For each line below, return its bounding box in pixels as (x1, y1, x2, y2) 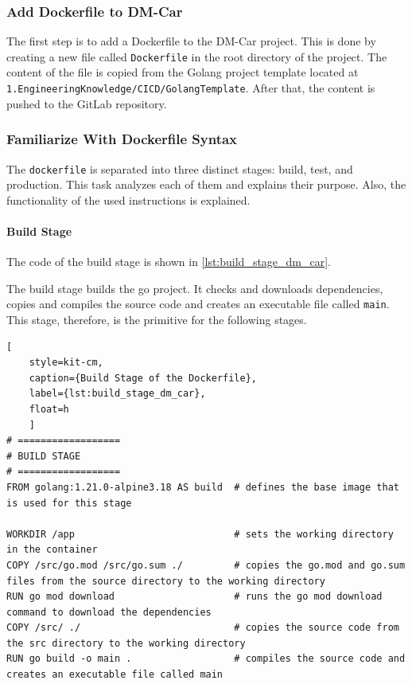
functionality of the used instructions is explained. (6, 191, 251, 208)
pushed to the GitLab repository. (6, 95, 167, 111)
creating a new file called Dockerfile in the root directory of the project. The (6, 48, 387, 64)
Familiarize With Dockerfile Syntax (6, 129, 238, 149)
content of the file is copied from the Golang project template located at (6, 64, 359, 80)
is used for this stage (6, 497, 132, 509)
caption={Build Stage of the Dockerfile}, (29, 372, 257, 384)
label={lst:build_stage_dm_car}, (29, 388, 206, 400)
